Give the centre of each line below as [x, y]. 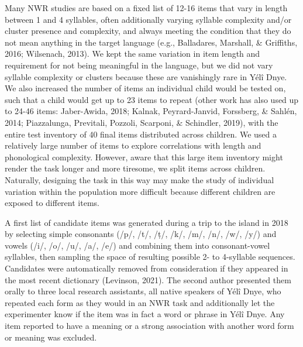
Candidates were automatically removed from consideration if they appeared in [147, 268]
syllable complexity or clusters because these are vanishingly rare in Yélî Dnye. [146, 76]
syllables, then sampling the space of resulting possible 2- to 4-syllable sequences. [150, 257]
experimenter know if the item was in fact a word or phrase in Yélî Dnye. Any [145, 314]
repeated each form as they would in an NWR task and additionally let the [140, 302]
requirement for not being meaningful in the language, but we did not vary [139, 65]
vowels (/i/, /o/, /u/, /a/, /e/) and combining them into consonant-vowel [137, 245]
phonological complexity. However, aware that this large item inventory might [144, 157]
